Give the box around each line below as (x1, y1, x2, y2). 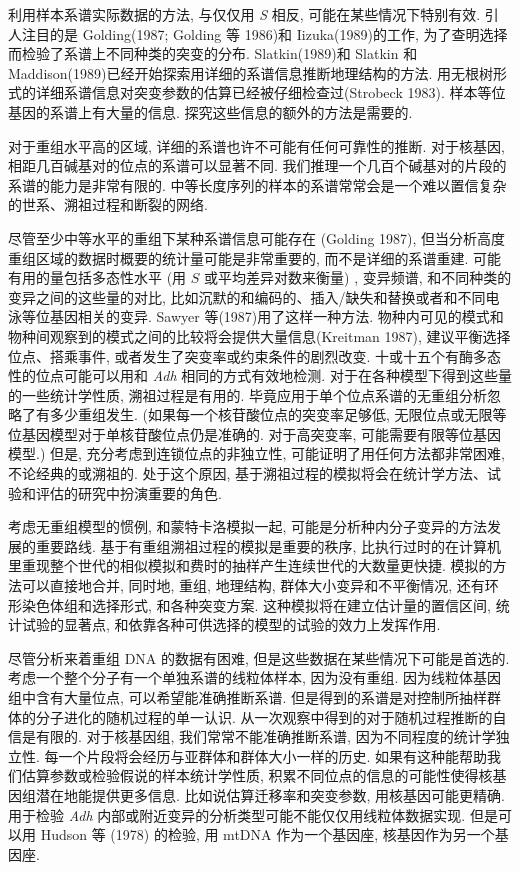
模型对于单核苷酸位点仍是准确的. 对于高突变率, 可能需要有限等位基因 (49, 423, 502, 444)
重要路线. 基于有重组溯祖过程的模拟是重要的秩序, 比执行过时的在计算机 (35, 535, 502, 556)
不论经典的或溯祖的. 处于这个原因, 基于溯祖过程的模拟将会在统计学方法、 (8, 463, 488, 484)
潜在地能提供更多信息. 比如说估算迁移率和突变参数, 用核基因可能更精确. (35, 784, 505, 805)
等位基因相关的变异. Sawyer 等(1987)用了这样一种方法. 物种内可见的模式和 (21, 306, 504, 327)
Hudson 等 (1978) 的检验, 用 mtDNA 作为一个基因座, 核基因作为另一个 (40, 824, 495, 845)
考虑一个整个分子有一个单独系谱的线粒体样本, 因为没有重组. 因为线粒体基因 (8, 667, 502, 688)
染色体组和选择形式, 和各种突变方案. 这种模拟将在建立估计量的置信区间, (21, 594, 491, 615)
